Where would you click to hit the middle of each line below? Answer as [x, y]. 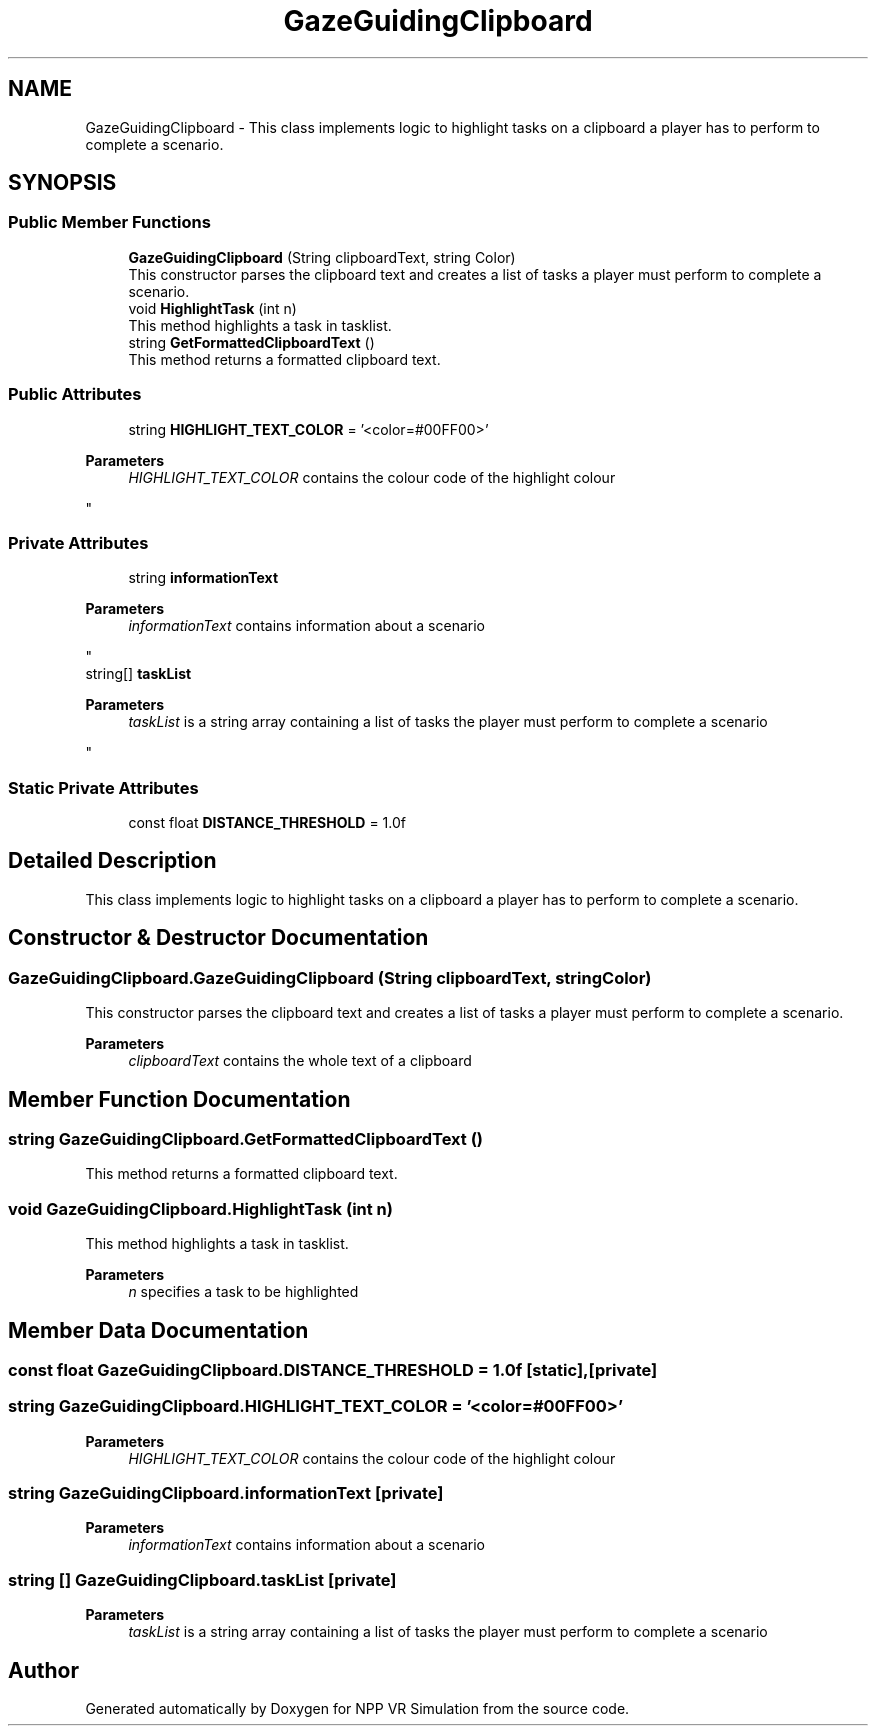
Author [43, 1670]
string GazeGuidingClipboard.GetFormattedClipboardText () [246, 1138]
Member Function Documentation [179, 1099]
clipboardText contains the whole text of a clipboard [300, 1061]
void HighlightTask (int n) [212, 308]
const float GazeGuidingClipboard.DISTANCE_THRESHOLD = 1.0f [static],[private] [333, 1369]
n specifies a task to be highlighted [243, 1292]
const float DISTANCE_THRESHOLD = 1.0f [267, 823]
